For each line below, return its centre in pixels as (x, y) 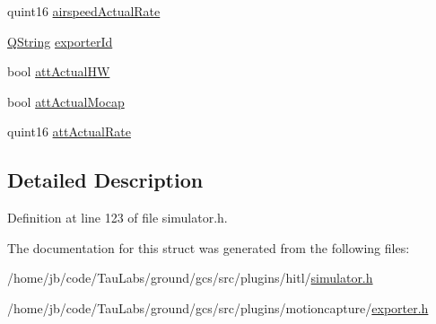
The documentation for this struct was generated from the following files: (209, 247)
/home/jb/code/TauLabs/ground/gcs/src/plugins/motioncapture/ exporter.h (218, 307)
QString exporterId (60, 41)
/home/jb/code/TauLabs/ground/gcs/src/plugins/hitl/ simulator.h (190, 278)
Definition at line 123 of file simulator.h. (118, 218)
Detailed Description (105, 180)
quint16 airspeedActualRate (84, 11)
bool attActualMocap (66, 101)
